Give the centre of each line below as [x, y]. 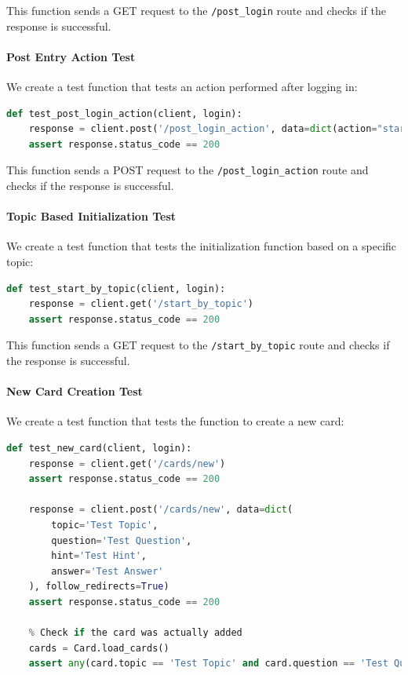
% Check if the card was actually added [135, 633]
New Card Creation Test [75, 391]
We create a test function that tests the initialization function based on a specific [202, 246]
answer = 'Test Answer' [107, 571]
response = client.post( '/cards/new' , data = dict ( [161, 510]
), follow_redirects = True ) [99, 587]
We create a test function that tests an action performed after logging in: [182, 87]
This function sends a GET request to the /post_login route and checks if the [196, 10]
